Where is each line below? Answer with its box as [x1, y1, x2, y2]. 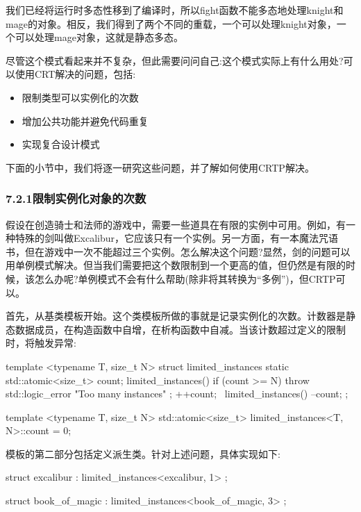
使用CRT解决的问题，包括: [15, 67, 136, 81]
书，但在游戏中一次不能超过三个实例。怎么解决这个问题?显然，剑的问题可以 [6, 244, 351, 258]
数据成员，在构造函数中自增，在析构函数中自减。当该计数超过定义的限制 [15, 322, 346, 336]
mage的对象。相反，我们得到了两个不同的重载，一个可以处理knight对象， [6, 16, 337, 31]
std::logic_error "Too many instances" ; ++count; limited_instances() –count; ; [6, 386, 349, 401]
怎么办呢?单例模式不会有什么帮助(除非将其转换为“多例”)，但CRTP [34, 271, 336, 286]
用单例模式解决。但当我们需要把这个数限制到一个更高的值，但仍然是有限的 [6, 258, 346, 272]
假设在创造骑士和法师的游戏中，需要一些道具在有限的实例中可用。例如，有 [6, 217, 346, 231]
